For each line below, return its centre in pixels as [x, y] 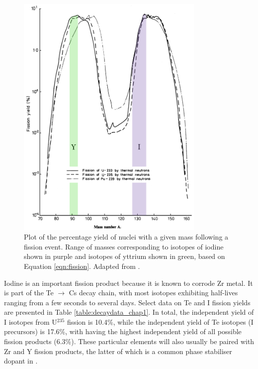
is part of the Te [29, 293]
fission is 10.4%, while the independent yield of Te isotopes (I [160, 321]
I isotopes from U [31, 321]
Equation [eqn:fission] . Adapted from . [82, 266]
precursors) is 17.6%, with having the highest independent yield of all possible [123, 331]
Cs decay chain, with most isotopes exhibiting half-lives [153, 293]
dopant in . [21, 361]
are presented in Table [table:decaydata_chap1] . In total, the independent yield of [129, 312]
